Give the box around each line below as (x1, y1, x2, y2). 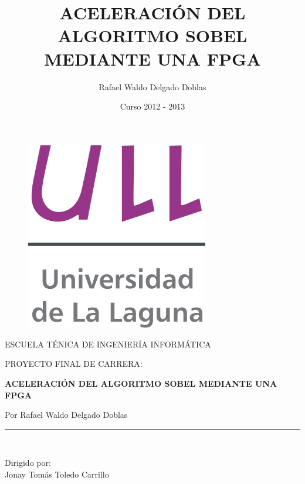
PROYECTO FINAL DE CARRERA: (5, 357, 143, 370)
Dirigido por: (5, 456, 51, 469)
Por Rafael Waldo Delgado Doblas (5, 408, 128, 421)
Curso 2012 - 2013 (120, 100, 185, 113)
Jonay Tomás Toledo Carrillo (5, 468, 109, 480)
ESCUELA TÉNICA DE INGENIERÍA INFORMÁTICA (5, 338, 211, 350)
